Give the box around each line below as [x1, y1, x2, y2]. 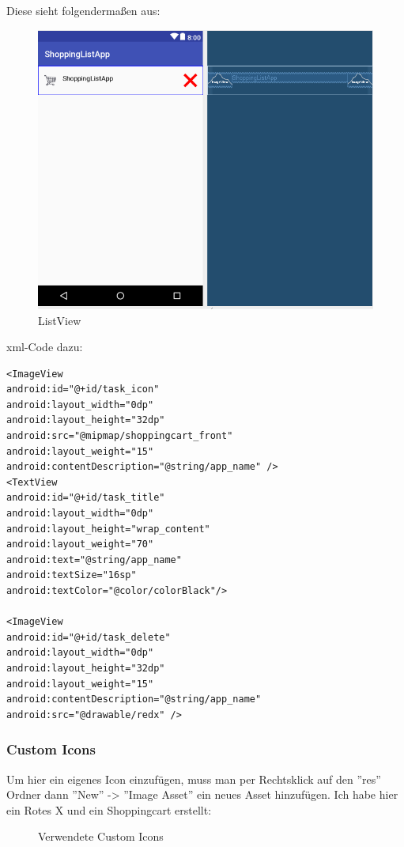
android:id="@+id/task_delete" [6, 631, 171, 643]
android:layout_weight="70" [6, 539, 154, 550]
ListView [38, 312, 81, 328]
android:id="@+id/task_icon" [6, 384, 160, 395]
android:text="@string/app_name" [6, 554, 182, 565]
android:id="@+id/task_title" [6, 492, 165, 504]
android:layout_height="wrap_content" [6, 523, 210, 535]
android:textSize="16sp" [6, 569, 137, 581]
